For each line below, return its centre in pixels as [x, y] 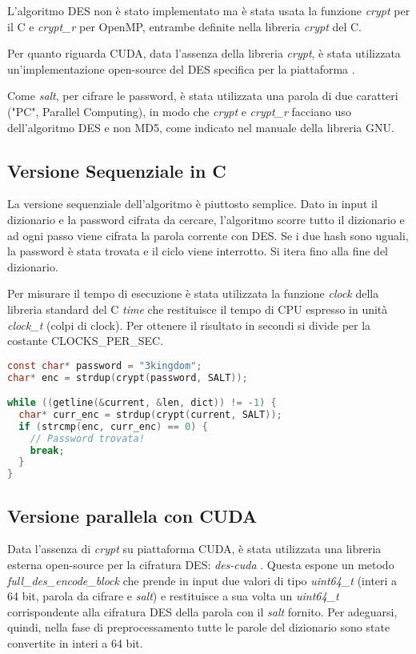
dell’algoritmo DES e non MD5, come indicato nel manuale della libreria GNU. [201, 127]
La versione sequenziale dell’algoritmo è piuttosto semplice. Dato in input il [192, 204]
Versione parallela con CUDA [132, 515]
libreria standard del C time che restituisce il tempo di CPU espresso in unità [198, 309]
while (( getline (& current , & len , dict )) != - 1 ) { [142, 403]
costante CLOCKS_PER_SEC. [86, 341]
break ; [47, 450]
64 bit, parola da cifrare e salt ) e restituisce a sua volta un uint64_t [173, 596]
